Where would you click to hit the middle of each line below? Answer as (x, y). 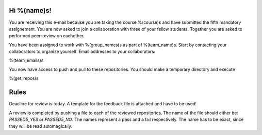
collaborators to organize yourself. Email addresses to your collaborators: (82, 51)
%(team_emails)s (26, 60)
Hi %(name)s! (30, 10)
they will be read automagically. (41, 126)
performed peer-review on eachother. (47, 36)
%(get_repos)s (24, 78)
